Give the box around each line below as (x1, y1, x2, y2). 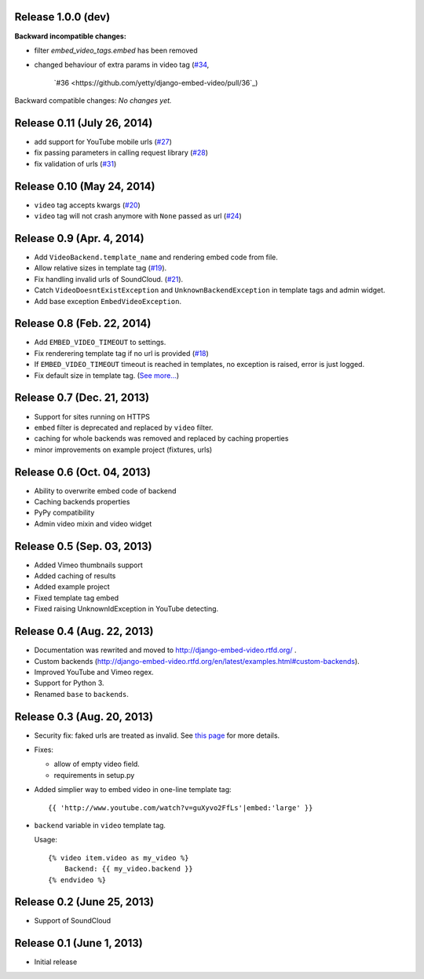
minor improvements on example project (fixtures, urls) (34, 445, 213, 454)
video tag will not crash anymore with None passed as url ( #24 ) (34, 211, 243, 221)
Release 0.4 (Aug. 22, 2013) (14, 625, 154, 638)
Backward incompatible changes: (14, 31, 127, 41)
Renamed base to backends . (34, 689, 129, 698)
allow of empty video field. (53, 759, 141, 769)
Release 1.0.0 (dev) (14, 10, 111, 24)
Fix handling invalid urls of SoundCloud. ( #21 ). (34, 274, 184, 284)
